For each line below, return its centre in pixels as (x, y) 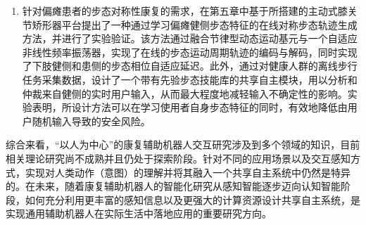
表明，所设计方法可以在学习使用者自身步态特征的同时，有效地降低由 (190, 107)
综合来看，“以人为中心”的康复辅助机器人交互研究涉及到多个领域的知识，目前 (183, 144)
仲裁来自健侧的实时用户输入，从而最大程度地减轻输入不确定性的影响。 (185, 93)
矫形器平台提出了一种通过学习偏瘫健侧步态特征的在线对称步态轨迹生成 (195, 24)
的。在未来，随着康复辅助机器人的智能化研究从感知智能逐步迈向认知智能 (173, 186)
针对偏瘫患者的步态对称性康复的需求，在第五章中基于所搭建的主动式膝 (185, 11)
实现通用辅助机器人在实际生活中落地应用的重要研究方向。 (139, 213)
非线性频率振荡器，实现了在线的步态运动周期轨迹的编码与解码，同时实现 (190, 52)
